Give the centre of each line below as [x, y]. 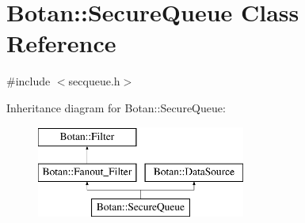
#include [29, 81]
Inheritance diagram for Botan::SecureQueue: [116, 107]
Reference [61, 43]
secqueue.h [94, 81]
